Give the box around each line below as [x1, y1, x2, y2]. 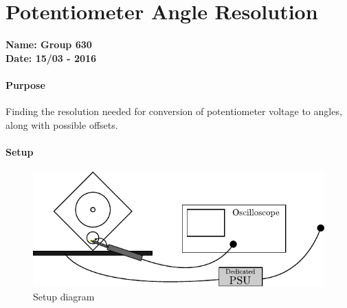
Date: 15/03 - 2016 [5, 50, 97, 65]
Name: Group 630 [5, 37, 92, 52]
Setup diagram [33, 289, 95, 303]
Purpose [5, 77, 45, 92]
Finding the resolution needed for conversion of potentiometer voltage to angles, [5, 104, 342, 119]
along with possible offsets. [5, 117, 118, 132]
